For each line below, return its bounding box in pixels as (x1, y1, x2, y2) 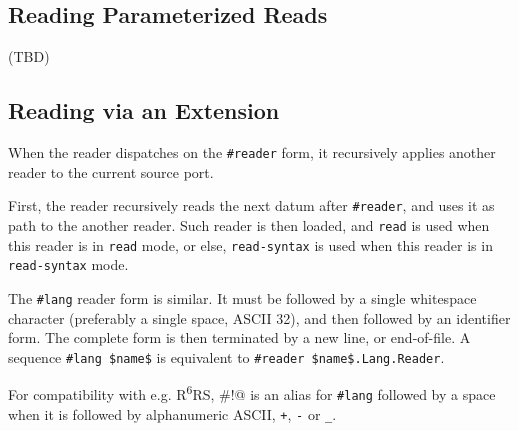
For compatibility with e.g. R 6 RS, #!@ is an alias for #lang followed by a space (8, 381, 496, 405)
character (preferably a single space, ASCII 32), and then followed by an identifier (8, 307, 511, 328)
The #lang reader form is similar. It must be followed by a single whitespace (8, 287, 477, 308)
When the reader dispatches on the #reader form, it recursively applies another (8, 142, 496, 162)
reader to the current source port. (8, 161, 214, 182)
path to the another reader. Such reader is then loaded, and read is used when (8, 214, 490, 235)
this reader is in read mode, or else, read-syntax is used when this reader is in (8, 234, 493, 255)
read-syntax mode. (8, 254, 129, 275)
